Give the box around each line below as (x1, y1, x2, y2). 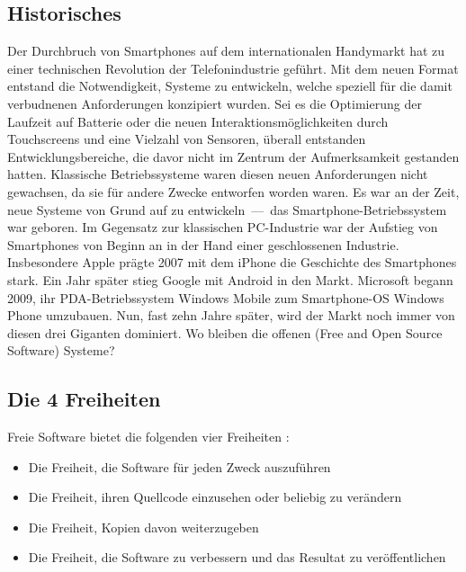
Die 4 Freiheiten (7, 385, 161, 413)
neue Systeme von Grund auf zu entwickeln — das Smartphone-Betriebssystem (7, 200, 447, 219)
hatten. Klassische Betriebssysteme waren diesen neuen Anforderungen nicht (7, 165, 428, 183)
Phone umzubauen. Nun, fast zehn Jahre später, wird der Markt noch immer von (7, 306, 455, 325)
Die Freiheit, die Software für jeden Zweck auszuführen (28, 457, 331, 476)
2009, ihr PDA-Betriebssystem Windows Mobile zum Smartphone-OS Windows (7, 288, 444, 307)
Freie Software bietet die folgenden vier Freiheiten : (7, 427, 290, 446)
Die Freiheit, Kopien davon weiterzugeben (28, 517, 259, 536)
